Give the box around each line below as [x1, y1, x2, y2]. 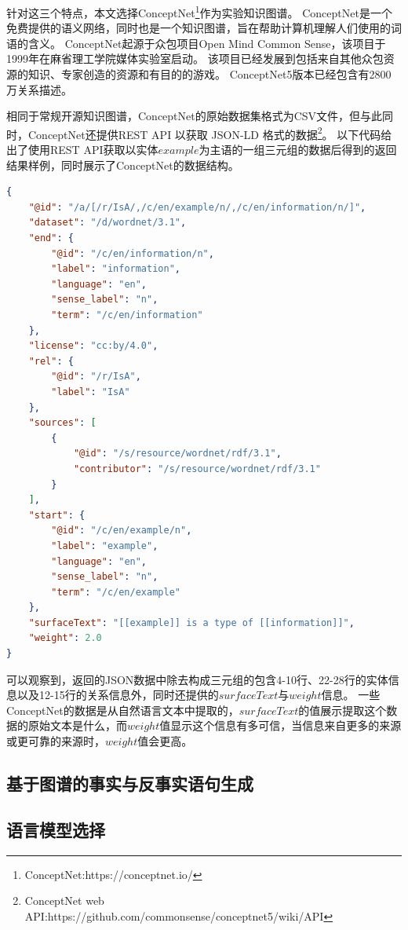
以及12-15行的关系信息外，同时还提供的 [16, 687, 219, 703]
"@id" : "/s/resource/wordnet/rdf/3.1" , [73, 448, 282, 460]
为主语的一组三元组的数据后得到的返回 [199, 141, 397, 158]
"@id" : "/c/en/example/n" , [51, 525, 192, 536]
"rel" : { [28, 355, 74, 367]
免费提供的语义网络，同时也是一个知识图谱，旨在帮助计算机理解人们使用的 [6, 20, 391, 36]
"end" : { [28, 233, 74, 244]
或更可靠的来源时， [6, 733, 105, 749]
